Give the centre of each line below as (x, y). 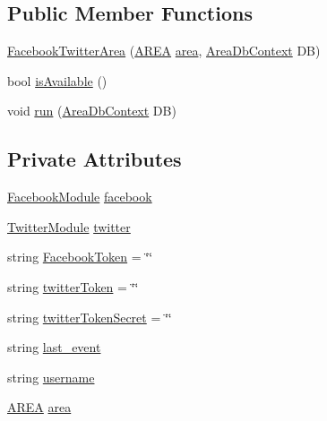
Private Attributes (95, 159)
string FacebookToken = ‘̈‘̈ (80, 257)
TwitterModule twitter (69, 226)
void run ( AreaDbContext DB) (92, 111)
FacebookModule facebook (80, 197)
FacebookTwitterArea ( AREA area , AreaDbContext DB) (164, 51)
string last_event (54, 347)
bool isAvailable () (57, 80)
